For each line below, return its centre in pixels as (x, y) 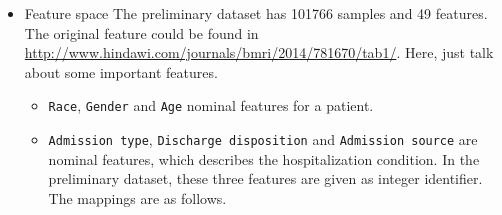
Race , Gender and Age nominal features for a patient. (211, 105)
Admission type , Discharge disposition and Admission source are (263, 139)
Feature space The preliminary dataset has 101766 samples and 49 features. (256, 13)
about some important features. (121, 71)
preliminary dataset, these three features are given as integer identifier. (265, 178)
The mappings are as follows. (137, 197)
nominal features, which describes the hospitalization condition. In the (264, 158)
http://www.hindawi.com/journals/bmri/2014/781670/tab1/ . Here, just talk (259, 52)
